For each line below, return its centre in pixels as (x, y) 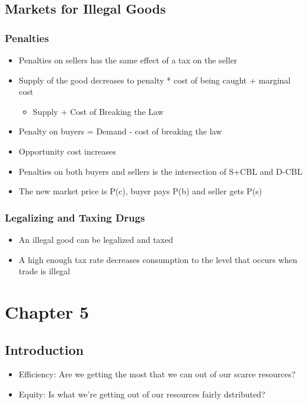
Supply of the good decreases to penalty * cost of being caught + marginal (155, 80)
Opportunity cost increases (67, 151)
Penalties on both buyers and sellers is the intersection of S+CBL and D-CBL (160, 171)
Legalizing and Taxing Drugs (75, 217)
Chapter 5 (47, 311)
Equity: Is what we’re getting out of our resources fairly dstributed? (142, 394)
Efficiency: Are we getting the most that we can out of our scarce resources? (157, 374)
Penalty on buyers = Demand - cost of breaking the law (120, 131)
